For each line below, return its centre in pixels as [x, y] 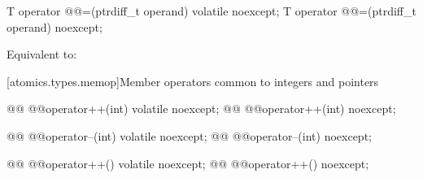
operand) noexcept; [55, 26]
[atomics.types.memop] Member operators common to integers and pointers [193, 81]
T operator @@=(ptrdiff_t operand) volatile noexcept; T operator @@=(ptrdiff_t [211, 11]
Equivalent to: [42, 54]
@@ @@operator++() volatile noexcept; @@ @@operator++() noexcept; [188, 163]
